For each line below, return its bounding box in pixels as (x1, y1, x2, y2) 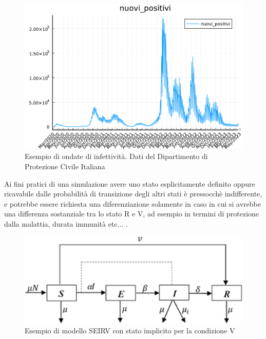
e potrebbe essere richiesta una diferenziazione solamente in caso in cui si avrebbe (4, 198, 261, 209)
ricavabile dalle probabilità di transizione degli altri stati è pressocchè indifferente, (4, 188, 262, 199)
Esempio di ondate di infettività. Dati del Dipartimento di (25, 151, 208, 162)
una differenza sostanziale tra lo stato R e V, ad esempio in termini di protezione (4, 208, 259, 219)
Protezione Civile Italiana (25, 161, 105, 171)
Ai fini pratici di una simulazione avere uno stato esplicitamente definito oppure (4, 178, 255, 189)
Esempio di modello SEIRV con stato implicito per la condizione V (25, 325, 235, 336)
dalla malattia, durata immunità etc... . (4, 218, 128, 229)
